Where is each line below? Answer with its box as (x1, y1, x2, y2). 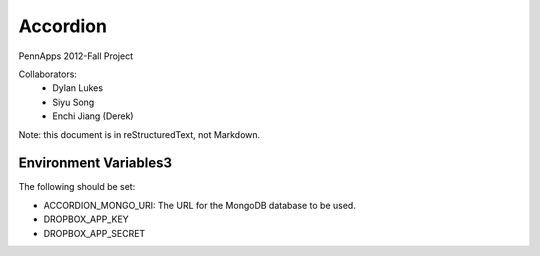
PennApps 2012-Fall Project (18, 50, 134, 62)
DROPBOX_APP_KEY (43, 213, 129, 225)
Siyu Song (52, 96, 95, 108)
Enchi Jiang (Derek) (52, 110, 134, 122)
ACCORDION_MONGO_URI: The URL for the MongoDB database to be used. (43, 199, 357, 211)
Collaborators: (18, 68, 77, 80)
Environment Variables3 (18, 155, 173, 172)
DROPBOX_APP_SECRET (43, 227, 146, 239)
